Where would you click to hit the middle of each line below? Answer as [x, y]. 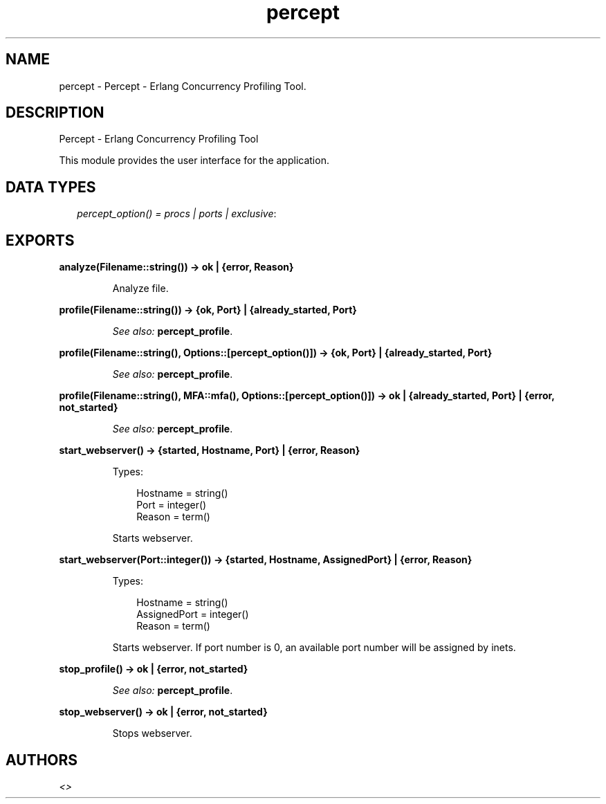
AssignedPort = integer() [193, 614]
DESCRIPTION [55, 113]
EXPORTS [40, 240]
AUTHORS [42, 760]
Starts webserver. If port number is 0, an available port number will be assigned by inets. [314, 648]
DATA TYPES [51, 187]
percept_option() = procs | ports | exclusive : [177, 214]
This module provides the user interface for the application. [194, 161]
